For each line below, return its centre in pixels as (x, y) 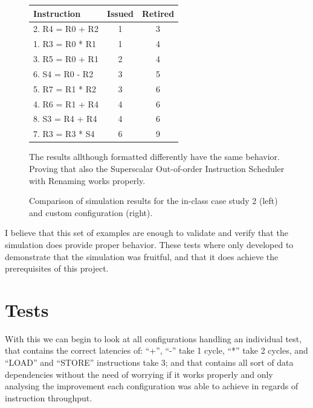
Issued (120, 13)
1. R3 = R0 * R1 (65, 44)
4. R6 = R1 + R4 (66, 104)
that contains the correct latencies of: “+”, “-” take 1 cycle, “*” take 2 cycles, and (156, 350)
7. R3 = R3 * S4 (64, 134)
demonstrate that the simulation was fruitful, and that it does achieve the (142, 256)
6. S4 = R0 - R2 (63, 73)
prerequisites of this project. (57, 268)
